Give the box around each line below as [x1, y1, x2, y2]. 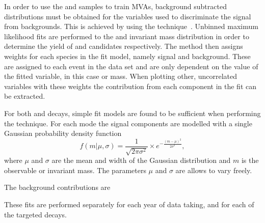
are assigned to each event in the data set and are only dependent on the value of [4, 61, 258, 71]
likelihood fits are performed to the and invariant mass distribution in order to [4, 31, 249, 41]
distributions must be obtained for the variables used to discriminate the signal [4, 11, 251, 21]
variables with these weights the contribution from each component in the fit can [4, 80, 256, 91]
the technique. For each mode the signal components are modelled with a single [4, 118, 252, 128]
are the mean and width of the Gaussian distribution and [51, 155, 231, 165]
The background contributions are [4, 182, 111, 192]
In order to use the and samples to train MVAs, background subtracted [4, 1, 227, 11]
